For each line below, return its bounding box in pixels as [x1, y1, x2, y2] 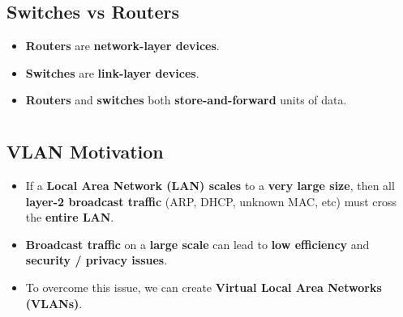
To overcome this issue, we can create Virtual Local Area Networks [25, 278, 382, 295]
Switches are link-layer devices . [25, 64, 199, 81]
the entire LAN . [25, 209, 114, 226]
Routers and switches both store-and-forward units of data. [25, 91, 347, 108]
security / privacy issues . [25, 251, 168, 268]
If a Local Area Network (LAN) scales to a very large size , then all [25, 176, 395, 193]
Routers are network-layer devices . [25, 37, 220, 54]
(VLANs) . [25, 294, 83, 311]
